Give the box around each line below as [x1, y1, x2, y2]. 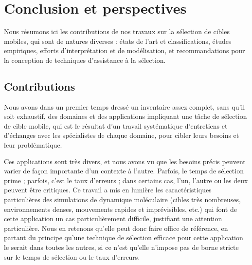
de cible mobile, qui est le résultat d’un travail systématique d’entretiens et [4, 120, 228, 131]
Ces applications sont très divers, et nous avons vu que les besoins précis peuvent [4, 156, 246, 166]
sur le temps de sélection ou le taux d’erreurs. [4, 251, 140, 262]
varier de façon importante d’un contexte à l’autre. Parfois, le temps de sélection [4, 166, 244, 176]
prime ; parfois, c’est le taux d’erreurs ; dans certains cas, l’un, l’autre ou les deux [4, 175, 248, 185]
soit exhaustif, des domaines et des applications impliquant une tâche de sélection [4, 111, 247, 121]
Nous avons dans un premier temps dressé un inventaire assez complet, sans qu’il [4, 101, 245, 112]
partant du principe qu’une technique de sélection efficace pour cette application [4, 232, 243, 243]
